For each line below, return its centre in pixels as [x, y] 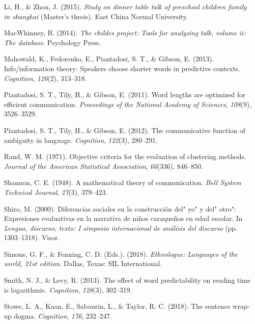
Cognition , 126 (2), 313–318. [45, 78]
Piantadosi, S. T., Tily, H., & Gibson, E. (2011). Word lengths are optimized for [125, 94]
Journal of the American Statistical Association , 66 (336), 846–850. [104, 166]
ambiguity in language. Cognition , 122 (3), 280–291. [81, 140]
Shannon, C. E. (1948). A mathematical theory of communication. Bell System [123, 182]
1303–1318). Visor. [32, 237]
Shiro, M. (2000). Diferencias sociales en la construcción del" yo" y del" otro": [120, 208]
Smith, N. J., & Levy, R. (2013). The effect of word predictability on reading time [127, 280]
